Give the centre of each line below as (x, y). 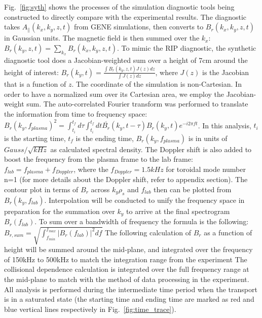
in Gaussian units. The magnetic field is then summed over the (102, 38)
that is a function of (35, 84)
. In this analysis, (224, 125)
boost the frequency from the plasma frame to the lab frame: (99, 159)
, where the (91, 169)
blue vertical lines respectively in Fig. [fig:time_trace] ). (90, 309)
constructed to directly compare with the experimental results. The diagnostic (125, 16)
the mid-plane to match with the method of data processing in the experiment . (127, 279)
